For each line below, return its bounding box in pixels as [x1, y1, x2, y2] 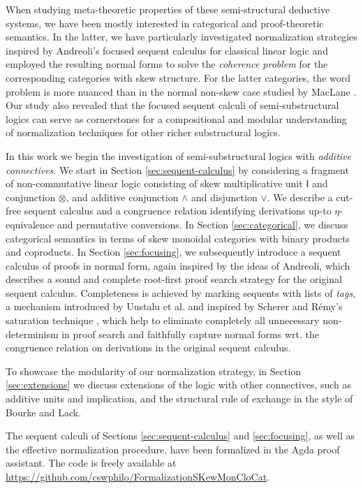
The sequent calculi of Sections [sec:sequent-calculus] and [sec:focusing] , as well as [6, 428, 355, 443]
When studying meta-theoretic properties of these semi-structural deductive [6, 2, 330, 16]
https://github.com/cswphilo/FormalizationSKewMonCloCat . [6, 469, 270, 483]
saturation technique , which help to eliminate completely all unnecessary [6, 313, 320, 328]
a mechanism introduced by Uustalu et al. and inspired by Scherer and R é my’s [6, 299, 343, 314]
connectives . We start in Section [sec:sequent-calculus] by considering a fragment [6, 162, 349, 177]
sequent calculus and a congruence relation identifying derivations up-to [24, 203, 332, 218]
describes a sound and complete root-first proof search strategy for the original [6, 272, 342, 286]
